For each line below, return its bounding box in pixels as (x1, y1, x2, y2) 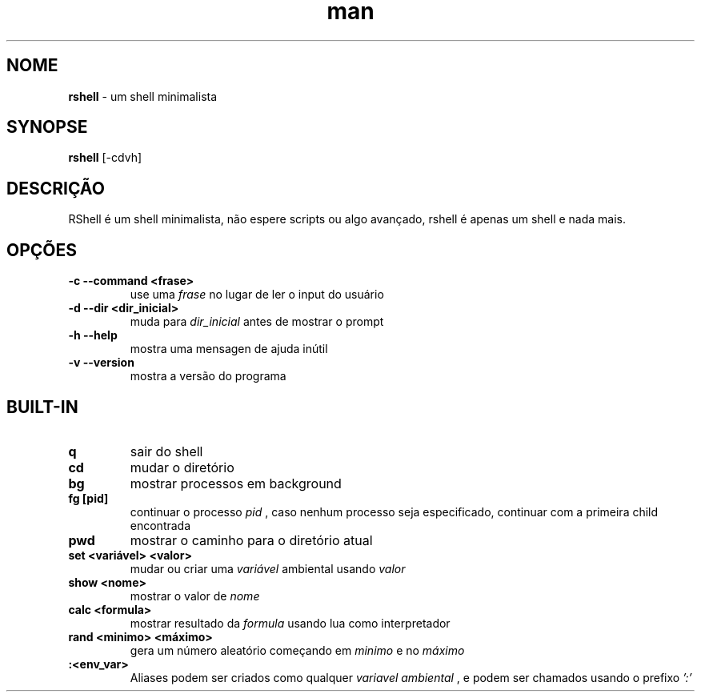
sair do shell (130, 443, 203, 459)
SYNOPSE (6, 117, 88, 138)
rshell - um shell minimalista (68, 89, 218, 103)
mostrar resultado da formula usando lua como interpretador (130, 616, 451, 630)
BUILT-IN (6, 396, 78, 417)
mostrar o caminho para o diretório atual (130, 532, 373, 548)
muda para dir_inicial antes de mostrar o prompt (130, 315, 384, 329)
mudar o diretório (130, 459, 234, 475)
